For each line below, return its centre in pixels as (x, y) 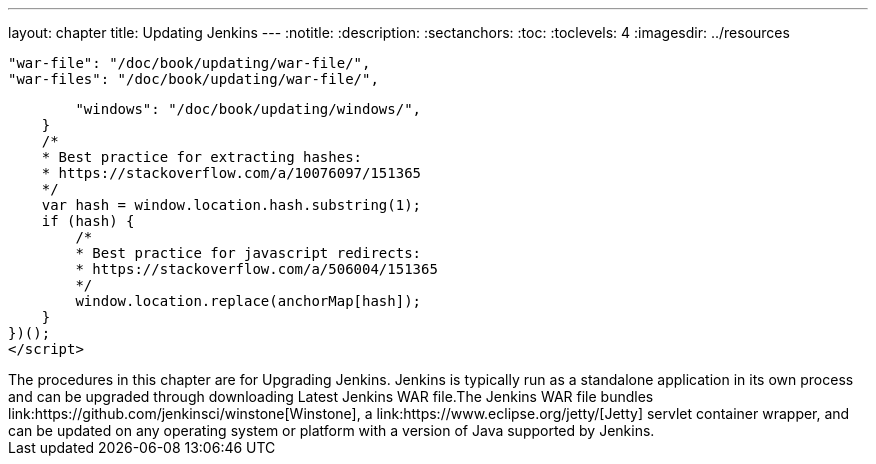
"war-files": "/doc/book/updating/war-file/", (193, 79)
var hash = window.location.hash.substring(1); (231, 205)
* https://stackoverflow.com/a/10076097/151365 (231, 173)
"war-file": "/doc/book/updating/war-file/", (189, 63)
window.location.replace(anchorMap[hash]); (248, 301)
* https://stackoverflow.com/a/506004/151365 (256, 269)
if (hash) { (88, 221)
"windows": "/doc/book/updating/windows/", (248, 109)
